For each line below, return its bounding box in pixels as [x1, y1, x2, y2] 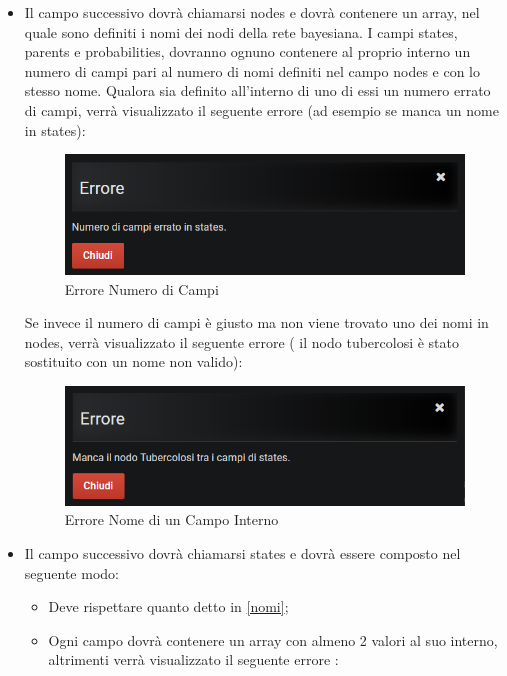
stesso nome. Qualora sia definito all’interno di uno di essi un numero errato [24, 80, 491, 101]
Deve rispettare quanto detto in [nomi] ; [48, 596, 289, 617]
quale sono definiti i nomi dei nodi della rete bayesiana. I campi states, [24, 21, 458, 42]
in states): [24, 119, 86, 140]
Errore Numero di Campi [64, 278, 219, 299]
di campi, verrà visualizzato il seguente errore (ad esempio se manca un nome [24, 99, 499, 120]
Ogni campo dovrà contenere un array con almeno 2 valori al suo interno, [48, 629, 498, 650]
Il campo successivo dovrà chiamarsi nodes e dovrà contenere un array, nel [24, 2, 480, 22]
